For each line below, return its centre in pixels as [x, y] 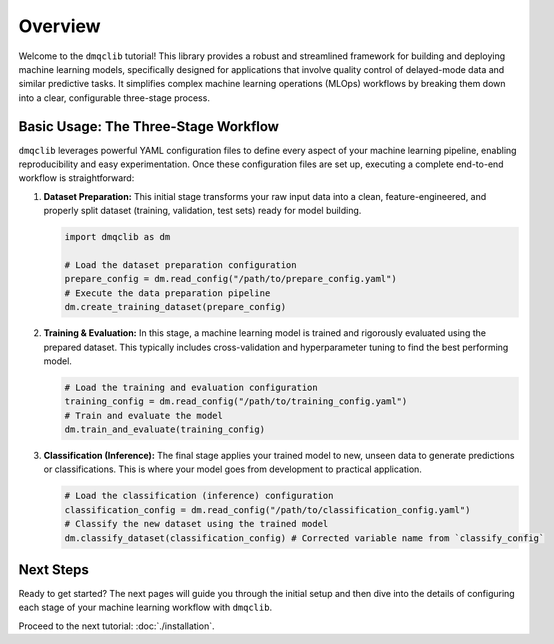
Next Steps [53, 569]
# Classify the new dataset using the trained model [196, 524]
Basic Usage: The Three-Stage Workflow [149, 126]
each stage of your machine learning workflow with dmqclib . [145, 607]
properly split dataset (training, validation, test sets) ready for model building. [202, 211]
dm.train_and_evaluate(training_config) [164, 429]
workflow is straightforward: [76, 178]
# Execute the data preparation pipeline [167, 293]
